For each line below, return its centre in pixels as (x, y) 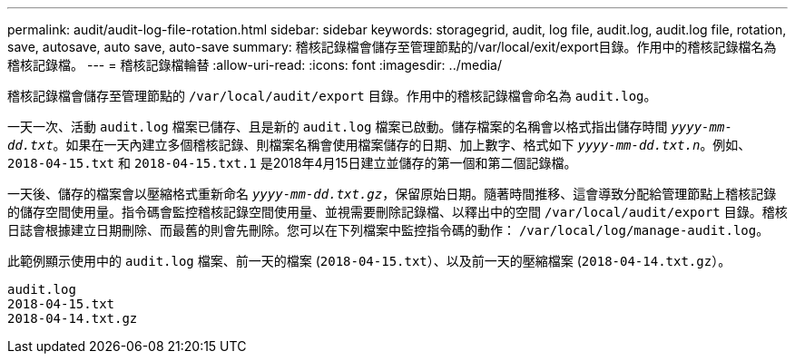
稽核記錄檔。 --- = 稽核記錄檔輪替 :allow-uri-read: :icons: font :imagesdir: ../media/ (255, 65)
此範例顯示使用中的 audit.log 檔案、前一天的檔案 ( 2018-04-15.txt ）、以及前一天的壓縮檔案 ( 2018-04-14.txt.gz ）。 (369, 261)
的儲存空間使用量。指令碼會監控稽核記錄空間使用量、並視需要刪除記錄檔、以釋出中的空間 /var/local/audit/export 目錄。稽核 (397, 212)
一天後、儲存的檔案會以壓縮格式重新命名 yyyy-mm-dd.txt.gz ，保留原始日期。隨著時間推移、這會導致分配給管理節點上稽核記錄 (392, 194)
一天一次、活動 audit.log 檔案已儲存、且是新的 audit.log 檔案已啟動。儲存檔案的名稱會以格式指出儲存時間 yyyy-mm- (370, 127)
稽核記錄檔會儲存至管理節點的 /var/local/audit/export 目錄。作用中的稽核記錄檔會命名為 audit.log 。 (332, 96)
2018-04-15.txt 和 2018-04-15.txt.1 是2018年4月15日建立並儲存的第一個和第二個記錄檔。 (292, 163)
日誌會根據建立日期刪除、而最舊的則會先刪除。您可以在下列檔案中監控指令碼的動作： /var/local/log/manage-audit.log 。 (388, 230)
